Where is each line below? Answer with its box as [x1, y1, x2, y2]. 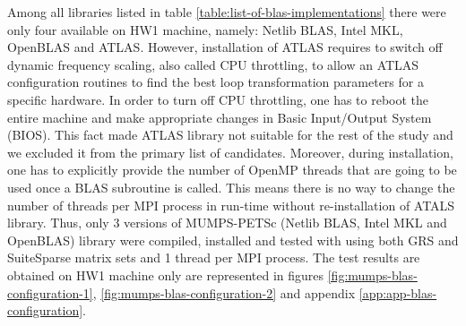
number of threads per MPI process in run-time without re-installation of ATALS [7, 195, 455, 214]
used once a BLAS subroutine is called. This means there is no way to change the [7, 177, 455, 196]
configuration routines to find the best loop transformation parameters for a [7, 73, 424, 91]
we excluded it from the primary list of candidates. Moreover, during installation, [7, 142, 453, 161]
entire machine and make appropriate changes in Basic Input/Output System [7, 107, 432, 126]
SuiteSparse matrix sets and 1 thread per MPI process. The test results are [7, 248, 420, 267]
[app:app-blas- [358, 283, 437, 302]
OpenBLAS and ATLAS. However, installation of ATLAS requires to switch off [7, 38, 443, 56]
